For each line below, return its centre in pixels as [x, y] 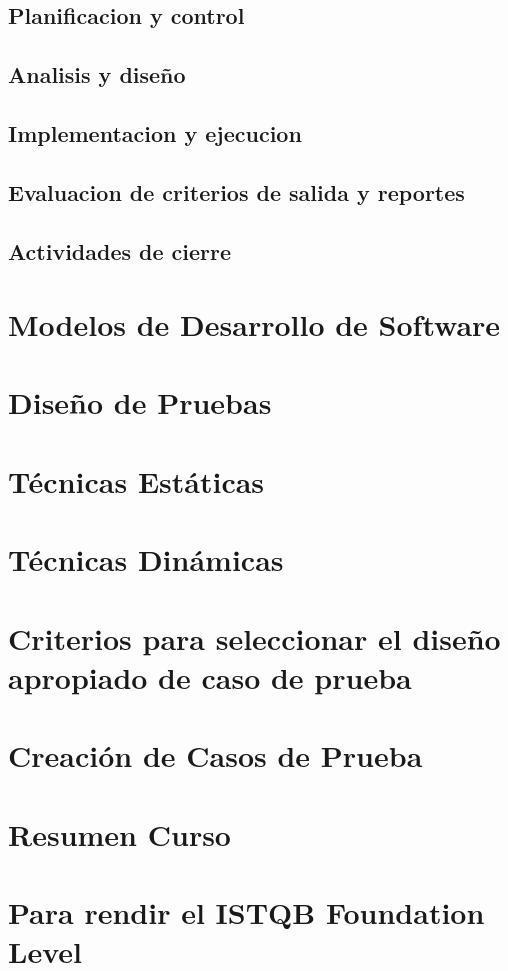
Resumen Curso [119, 833]
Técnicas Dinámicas [146, 559]
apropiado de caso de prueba [210, 676]
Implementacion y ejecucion [155, 132]
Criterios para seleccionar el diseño [254, 637]
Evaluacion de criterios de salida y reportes [236, 191]
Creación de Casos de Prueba [215, 755]
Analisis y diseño [97, 74]
